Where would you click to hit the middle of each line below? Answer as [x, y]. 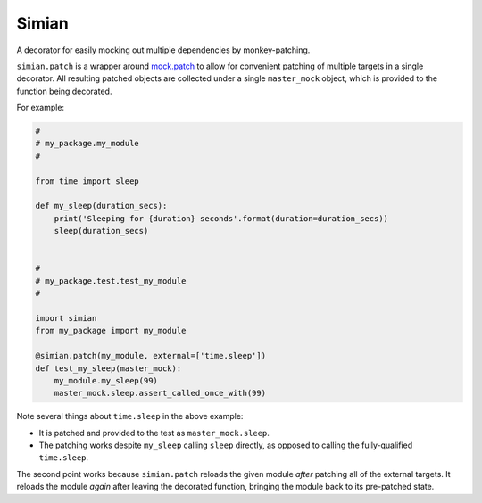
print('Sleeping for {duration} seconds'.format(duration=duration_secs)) [221, 218]
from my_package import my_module [111, 331]
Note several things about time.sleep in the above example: [130, 416]
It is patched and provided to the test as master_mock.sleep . [154, 433]
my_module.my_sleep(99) [106, 380]
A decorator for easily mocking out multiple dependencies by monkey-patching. [163, 50]
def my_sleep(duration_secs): [101, 206]
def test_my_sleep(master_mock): [108, 368]
